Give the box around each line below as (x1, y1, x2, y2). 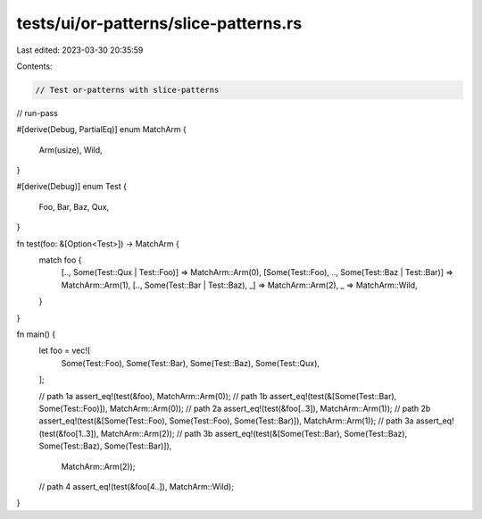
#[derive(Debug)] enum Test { (16, 181, 127, 192)
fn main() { (16, 329, 56, 339)
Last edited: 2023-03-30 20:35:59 (16, 45, 144, 55)
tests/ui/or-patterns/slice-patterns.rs (16, 13, 303, 33)
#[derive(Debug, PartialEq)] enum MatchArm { (16, 124, 187, 135)
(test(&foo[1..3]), (38, 428, 99, 439)
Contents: (16, 61, 53, 71)
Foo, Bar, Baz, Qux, (38, 201, 110, 212)
